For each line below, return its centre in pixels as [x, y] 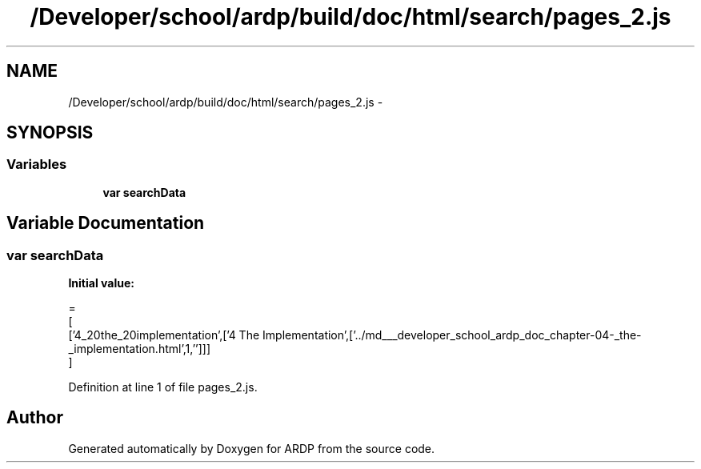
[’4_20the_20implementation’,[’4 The [164, 335]
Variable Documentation [106, 223]
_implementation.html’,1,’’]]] [140, 349]
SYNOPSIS [50, 133]
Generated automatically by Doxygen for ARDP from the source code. [252, 448]
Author [35, 418]
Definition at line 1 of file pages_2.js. [163, 387]
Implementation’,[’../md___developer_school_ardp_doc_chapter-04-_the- [452, 335]
